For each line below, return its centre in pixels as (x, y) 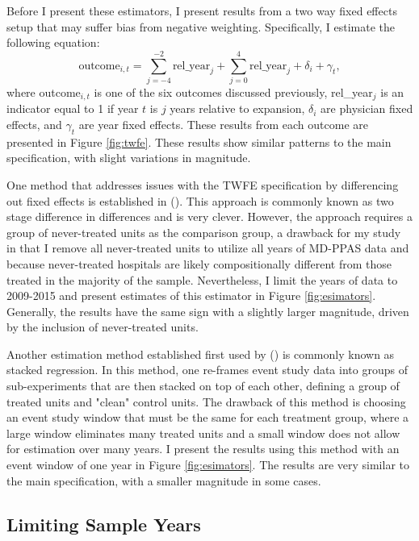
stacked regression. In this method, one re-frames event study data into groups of (207, 370)
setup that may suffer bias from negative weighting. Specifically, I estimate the (201, 26)
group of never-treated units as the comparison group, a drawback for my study (204, 232)
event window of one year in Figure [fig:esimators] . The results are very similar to (208, 465)
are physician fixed (367, 108)
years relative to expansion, (237, 108)
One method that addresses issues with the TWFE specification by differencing (203, 184)
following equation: (53, 42)
